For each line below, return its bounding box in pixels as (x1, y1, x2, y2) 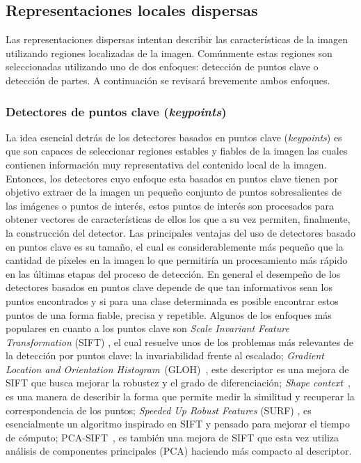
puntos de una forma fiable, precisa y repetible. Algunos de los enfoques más (6, 307, 332, 322)
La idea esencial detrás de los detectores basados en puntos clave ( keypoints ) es (6, 130, 342, 144)
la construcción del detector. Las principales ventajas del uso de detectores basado (6, 225, 355, 240)
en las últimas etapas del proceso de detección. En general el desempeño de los (6, 266, 341, 281)
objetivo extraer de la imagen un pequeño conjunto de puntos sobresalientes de (6, 185, 342, 199)
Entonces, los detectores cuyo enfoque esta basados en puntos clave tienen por (6, 171, 338, 185)
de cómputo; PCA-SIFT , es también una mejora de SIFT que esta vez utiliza (6, 430, 339, 444)
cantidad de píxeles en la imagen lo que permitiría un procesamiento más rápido (6, 253, 348, 267)
